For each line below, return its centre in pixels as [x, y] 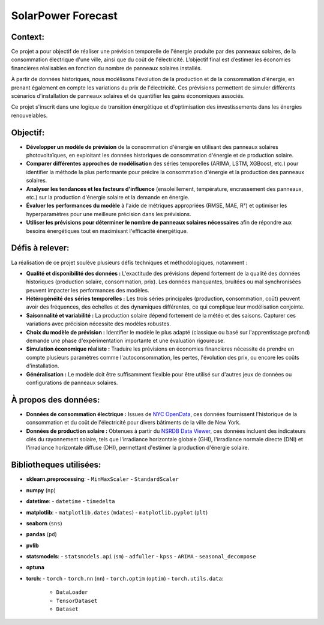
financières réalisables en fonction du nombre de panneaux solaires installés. [106, 68]
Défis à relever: [40, 248]
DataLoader [72, 592]
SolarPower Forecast [64, 16]
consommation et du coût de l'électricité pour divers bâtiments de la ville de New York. [133, 423]
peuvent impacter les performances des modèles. [88, 290]
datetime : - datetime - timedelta [70, 501]
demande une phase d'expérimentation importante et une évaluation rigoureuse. [125, 341]
